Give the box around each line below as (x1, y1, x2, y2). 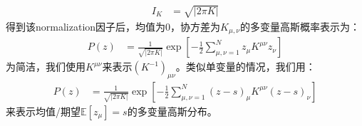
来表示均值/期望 (6, 103, 81, 118)
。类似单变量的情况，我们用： (175, 59, 316, 74)
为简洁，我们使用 (6, 59, 86, 74)
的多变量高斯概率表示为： (239, 19, 360, 33)
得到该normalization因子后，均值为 (6, 19, 166, 33)
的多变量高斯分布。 (127, 103, 217, 118)
